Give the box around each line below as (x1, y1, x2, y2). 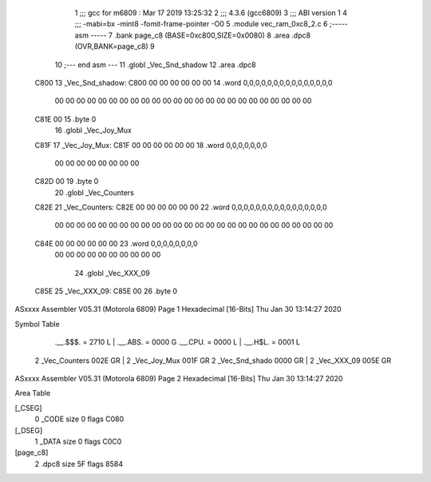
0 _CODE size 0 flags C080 (34, 414, 125, 424)
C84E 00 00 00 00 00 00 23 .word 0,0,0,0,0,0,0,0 (34, 238, 199, 248)
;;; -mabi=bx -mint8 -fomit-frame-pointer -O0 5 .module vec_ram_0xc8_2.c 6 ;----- (74, 19, 349, 29)
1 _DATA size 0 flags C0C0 (34, 436, 122, 446)
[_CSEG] (14, 403, 43, 412)
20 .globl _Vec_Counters (54, 188, 135, 197)
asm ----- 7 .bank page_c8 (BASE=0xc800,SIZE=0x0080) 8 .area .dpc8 (74, 30, 311, 40)
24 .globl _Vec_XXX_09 (74, 268, 151, 277)
